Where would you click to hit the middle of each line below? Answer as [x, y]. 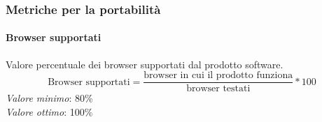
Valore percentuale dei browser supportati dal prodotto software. [145, 64]
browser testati [218, 89]
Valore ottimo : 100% [49, 111]
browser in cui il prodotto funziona [218, 76]
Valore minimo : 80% [49, 98]
